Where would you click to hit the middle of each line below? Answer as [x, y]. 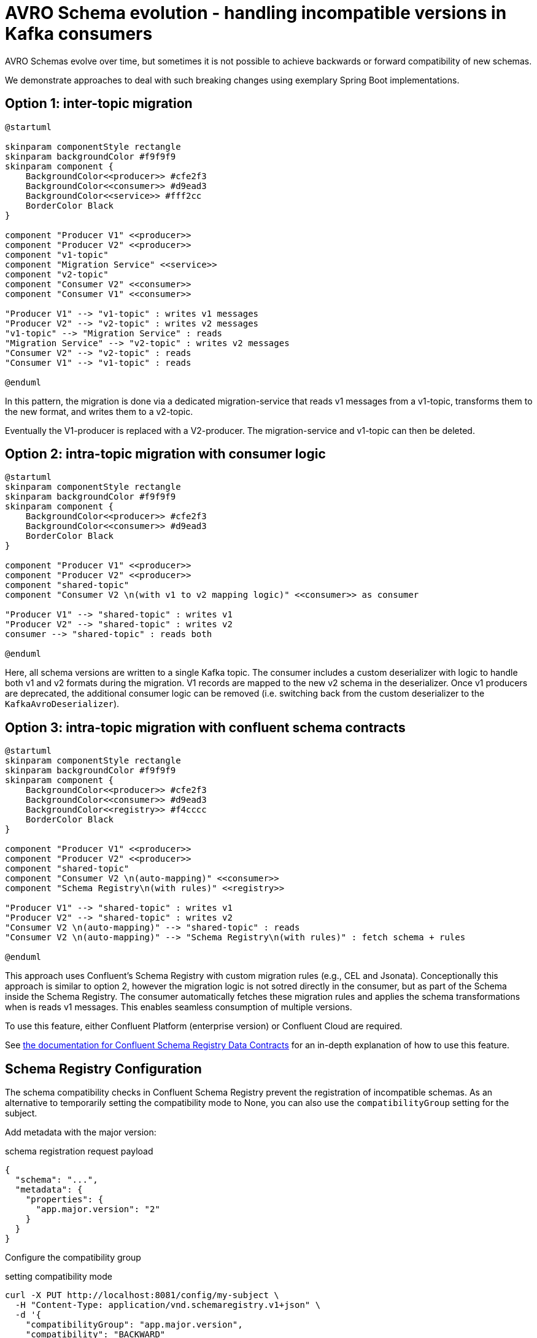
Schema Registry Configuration [103, 1069]
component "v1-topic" [57, 254]
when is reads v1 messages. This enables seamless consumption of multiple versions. [179, 1007]
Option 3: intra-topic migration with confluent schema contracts [205, 727]
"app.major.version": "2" [98, 1209]
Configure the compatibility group [73, 1258]
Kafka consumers [79, 34]
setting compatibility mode [59, 1277]
